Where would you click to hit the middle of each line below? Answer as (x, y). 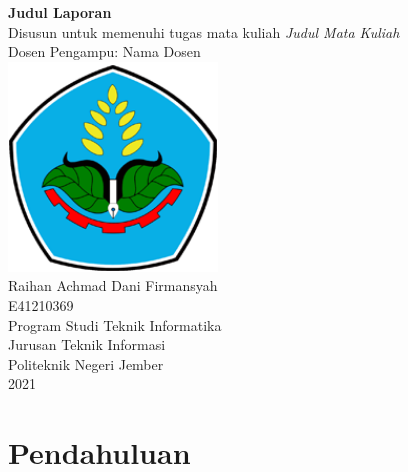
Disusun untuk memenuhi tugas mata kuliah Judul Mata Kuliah (204, 31)
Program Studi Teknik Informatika (115, 324)
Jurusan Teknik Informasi (87, 344)
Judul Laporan (60, 12)
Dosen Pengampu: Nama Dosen (104, 51)
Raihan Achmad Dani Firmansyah (113, 285)
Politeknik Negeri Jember (86, 363)
